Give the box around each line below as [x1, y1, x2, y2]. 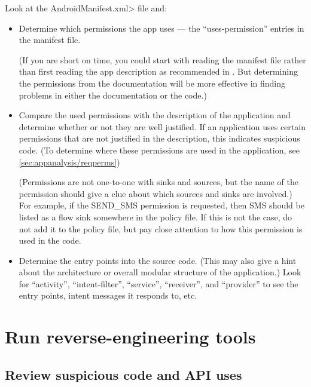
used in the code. [19, 234, 81, 247]
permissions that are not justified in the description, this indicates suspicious [19, 132, 300, 145]
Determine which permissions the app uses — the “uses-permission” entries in [19, 21, 304, 34]
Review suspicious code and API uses [5, 365, 242, 383]
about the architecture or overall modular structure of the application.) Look [19, 266, 301, 278]
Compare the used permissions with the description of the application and [19, 109, 291, 121]
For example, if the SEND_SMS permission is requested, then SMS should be [19, 199, 304, 211]
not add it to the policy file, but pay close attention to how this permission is [19, 222, 303, 235]
